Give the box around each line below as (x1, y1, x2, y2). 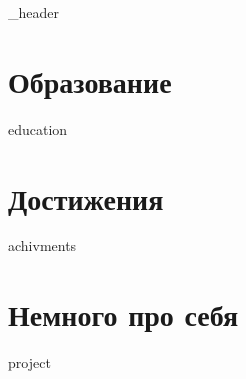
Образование (8, 60, 172, 101)
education (8, 118, 68, 139)
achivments (8, 235, 77, 256)
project (8, 352, 51, 373)
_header (8, 2, 59, 22)
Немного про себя (8, 294, 239, 335)
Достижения (8, 177, 164, 218)
